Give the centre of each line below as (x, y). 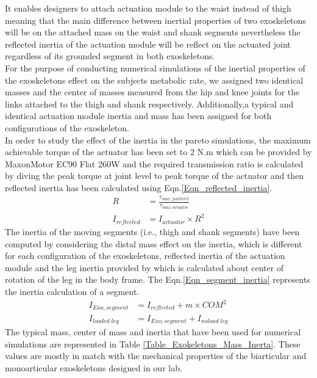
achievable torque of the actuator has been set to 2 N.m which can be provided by (158, 152)
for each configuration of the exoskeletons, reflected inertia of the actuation (145, 256)
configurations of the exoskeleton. (67, 127)
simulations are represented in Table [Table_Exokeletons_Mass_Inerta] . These (153, 343)
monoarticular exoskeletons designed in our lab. (94, 367)
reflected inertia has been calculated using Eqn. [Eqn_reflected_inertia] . (139, 187)
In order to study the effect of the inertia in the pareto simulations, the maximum (158, 140)
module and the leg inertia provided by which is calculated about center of (144, 267)
